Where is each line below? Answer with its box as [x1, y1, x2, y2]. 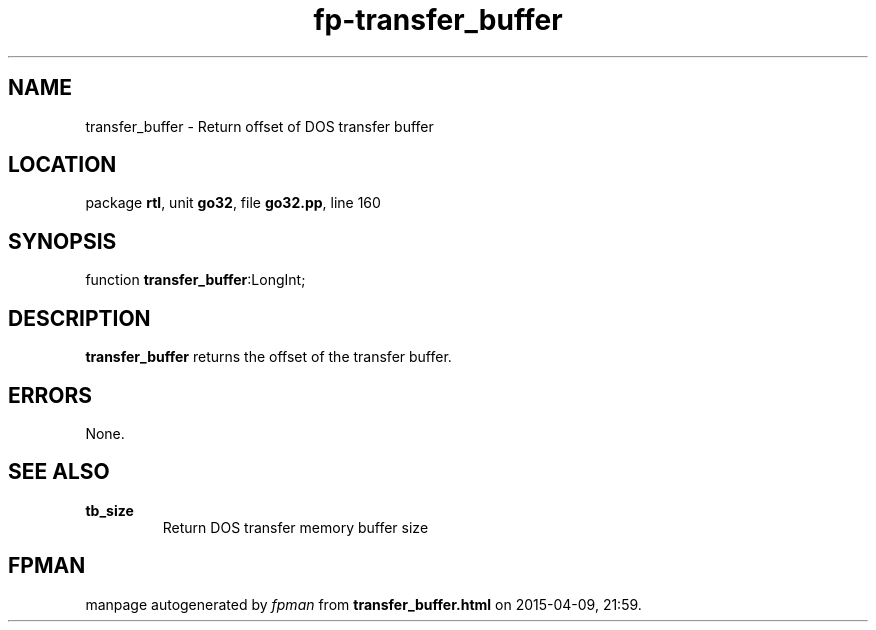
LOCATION [8, 152, 117, 178]
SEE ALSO [8, 459, 110, 485]
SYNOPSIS [8, 228, 117, 254]
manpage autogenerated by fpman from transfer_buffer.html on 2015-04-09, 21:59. [85, 595, 642, 613]
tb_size [85, 501, 134, 519]
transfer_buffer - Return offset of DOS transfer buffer [85, 117, 434, 135]
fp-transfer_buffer [313, 3, 563, 37]
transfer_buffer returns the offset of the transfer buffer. [85, 348, 452, 366]
